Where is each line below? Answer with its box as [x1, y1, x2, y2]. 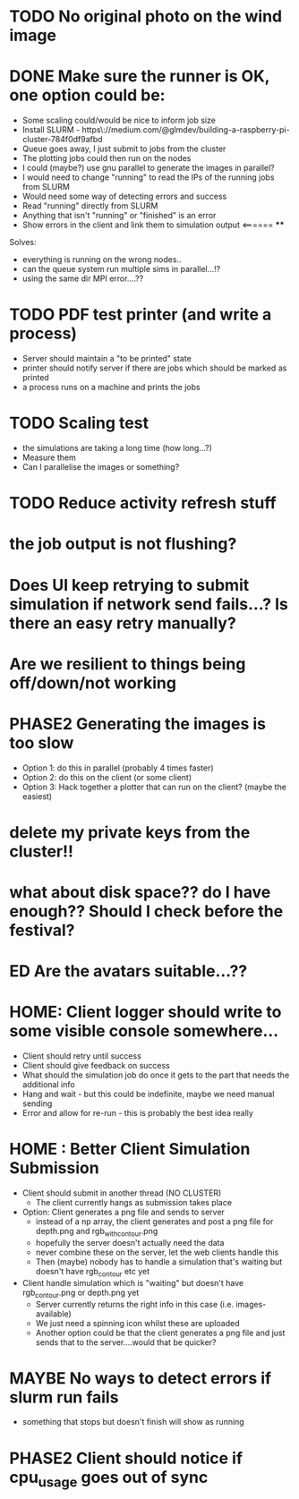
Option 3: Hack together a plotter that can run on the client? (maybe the [21, 781, 286, 792]
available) [35, 1308, 72, 1319]
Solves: [9, 237, 38, 248]
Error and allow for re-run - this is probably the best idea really [21, 1108, 253, 1119]
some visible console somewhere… [9, 1021, 279, 1042]
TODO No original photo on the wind [9, 6, 283, 27]
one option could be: [9, 85, 166, 106]
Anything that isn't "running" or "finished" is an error [21, 210, 217, 221]
